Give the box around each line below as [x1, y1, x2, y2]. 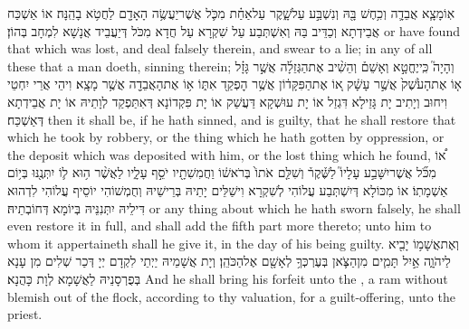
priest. [7, 305, 43, 324]
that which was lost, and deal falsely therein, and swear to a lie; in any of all [7, 39, 433, 58]
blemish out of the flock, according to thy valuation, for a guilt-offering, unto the [7, 287, 455, 305]
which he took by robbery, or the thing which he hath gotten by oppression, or [7, 127, 445, 146]
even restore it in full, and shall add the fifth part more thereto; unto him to [7, 216, 432, 235]
